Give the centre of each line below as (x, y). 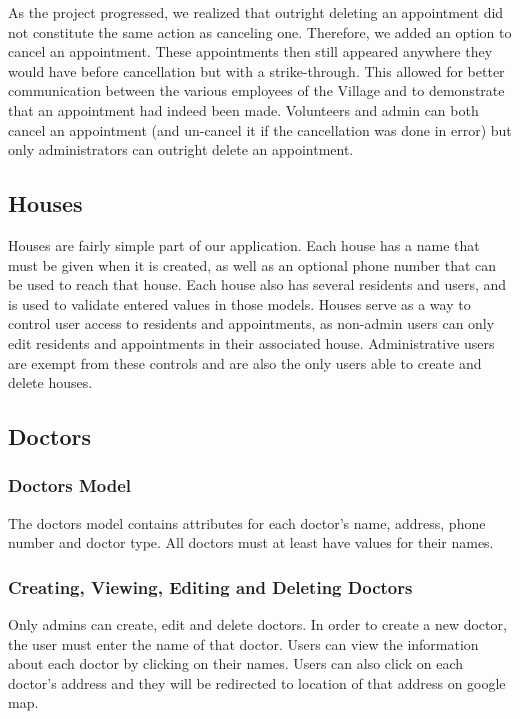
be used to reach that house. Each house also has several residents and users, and (257, 284)
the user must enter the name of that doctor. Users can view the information (243, 643)
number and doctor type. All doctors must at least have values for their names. (251, 542)
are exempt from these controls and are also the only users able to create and (245, 362)
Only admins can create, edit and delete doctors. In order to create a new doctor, (257, 624)
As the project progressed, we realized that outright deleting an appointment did (256, 12)
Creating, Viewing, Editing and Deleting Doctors (210, 586)
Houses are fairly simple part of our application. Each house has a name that (244, 244)
